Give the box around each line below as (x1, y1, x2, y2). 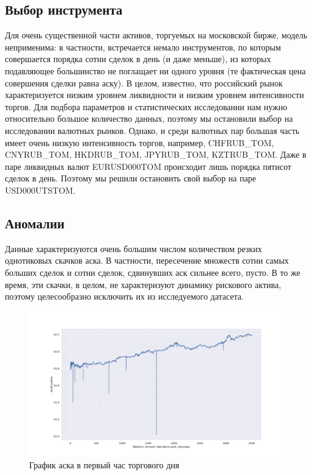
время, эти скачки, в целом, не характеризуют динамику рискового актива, (5, 278, 282, 290)
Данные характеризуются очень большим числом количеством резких (5, 242, 262, 255)
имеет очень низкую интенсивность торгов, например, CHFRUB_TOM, (5, 136, 274, 149)
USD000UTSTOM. (5, 183, 76, 196)
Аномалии (5, 213, 65, 232)
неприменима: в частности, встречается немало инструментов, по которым (5, 40, 281, 53)
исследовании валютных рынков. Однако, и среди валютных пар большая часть (5, 124, 300, 136)
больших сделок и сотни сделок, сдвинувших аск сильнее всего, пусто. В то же (5, 266, 300, 278)
